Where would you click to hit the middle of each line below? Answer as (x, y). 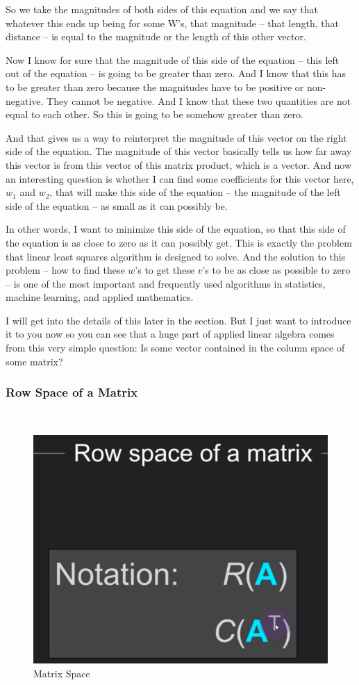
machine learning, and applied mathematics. (100, 297)
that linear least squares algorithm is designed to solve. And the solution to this (176, 256)
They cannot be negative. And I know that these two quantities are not (199, 100)
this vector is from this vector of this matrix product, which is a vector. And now (178, 164)
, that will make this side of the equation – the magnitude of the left (195, 192)
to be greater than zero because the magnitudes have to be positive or (155, 86)
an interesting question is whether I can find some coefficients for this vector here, (180, 178)
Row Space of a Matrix (72, 392)
